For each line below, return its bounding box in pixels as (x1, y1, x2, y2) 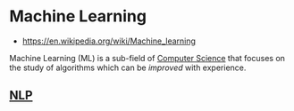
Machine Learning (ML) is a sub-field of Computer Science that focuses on (9, 52, 286, 63)
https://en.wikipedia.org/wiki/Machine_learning (21, 36, 197, 46)
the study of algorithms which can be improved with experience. (9, 62, 247, 73)
